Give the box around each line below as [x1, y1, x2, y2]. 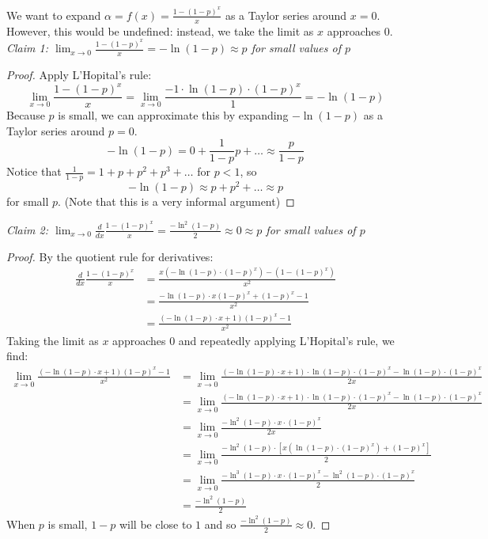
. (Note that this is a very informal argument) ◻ [58, 193, 295, 210]
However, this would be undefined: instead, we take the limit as [6, 22, 314, 39]
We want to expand [6, 6, 101, 23]
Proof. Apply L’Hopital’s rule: [6, 66, 152, 82]
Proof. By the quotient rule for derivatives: [6, 248, 214, 264]
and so [204, 515, 236, 532]
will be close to [119, 515, 192, 532]
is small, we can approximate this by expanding [58, 107, 289, 123]
